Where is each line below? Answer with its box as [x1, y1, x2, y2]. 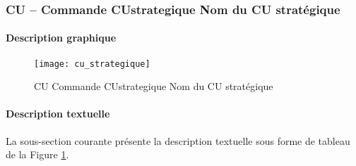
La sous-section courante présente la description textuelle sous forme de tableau [6, 133, 350, 148]
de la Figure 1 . [6, 147, 69, 162]
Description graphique [6, 30, 117, 45]
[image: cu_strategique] [34, 58, 150, 69]
